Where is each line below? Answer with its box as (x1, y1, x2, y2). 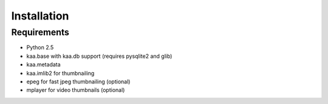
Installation (11, 9, 69, 23)
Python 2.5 (26, 44, 54, 51)
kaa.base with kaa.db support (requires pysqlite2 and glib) (26, 52, 173, 60)
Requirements (11, 27, 70, 38)
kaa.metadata (26, 61, 61, 68)
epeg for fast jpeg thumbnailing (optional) (26, 78, 131, 85)
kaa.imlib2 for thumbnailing (26, 69, 95, 77)
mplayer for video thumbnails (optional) (26, 86, 125, 94)
